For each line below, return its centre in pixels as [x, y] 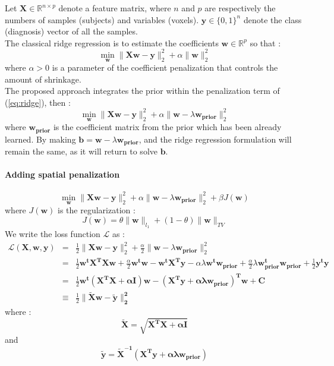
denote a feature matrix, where [115, 8]
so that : [265, 42]
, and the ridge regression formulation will [215, 139]
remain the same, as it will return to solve [81, 151]
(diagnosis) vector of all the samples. [71, 31]
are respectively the [240, 8]
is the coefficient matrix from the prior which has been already [167, 127]
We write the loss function [53, 234]
